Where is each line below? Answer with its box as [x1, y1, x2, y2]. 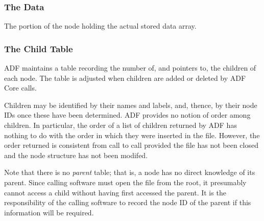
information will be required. [4, 207, 94, 217]
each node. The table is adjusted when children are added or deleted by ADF [4, 72, 246, 83]
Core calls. [4, 82, 37, 93]
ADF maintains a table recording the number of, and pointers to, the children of [4, 62, 256, 73]
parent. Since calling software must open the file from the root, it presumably [4, 176, 247, 187]
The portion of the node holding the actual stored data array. [4, 20, 197, 31]
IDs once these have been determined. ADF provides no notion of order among [4, 109, 251, 120]
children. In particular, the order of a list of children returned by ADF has [4, 120, 237, 130]
